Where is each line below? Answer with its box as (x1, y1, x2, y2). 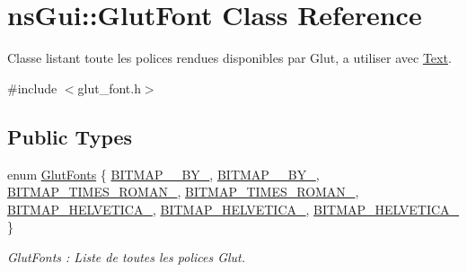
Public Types (7, 122, 133, 150)
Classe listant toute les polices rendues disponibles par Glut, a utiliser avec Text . (7, 48, 452, 67)
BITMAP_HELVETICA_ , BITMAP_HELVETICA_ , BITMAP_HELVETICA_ (7, 199, 460, 218)
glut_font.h (77, 78, 141, 97)
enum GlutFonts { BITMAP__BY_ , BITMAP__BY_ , (7, 164, 320, 183)
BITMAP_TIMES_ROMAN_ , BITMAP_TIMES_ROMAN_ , (7, 182, 359, 201)
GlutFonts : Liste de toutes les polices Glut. (7, 247, 246, 266)
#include (7, 78, 57, 97)
